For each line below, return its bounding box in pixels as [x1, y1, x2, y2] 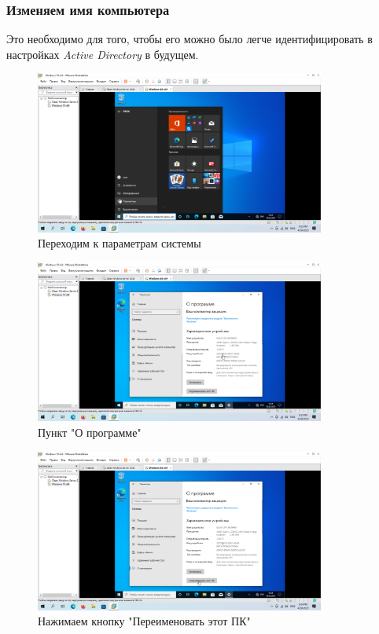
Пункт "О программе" [38, 423, 142, 440]
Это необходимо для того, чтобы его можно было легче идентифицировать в [6, 31, 373, 47]
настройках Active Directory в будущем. [6, 46, 199, 62]
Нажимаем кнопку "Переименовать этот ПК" [38, 613, 251, 629]
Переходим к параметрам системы [38, 235, 201, 251]
